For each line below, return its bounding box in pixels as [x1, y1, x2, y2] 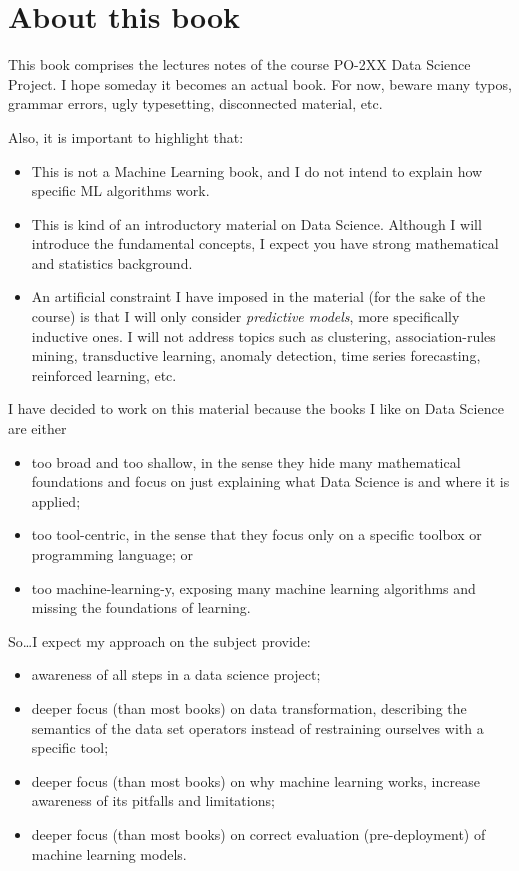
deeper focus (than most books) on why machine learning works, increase [31, 770, 480, 791]
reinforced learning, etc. [31, 364, 177, 385]
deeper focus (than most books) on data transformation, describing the [31, 697, 467, 718]
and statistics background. [31, 252, 193, 273]
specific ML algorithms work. [31, 180, 210, 201]
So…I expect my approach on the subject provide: [8, 630, 311, 651]
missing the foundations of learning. [31, 597, 251, 618]
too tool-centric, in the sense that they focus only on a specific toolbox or [31, 524, 482, 545]
